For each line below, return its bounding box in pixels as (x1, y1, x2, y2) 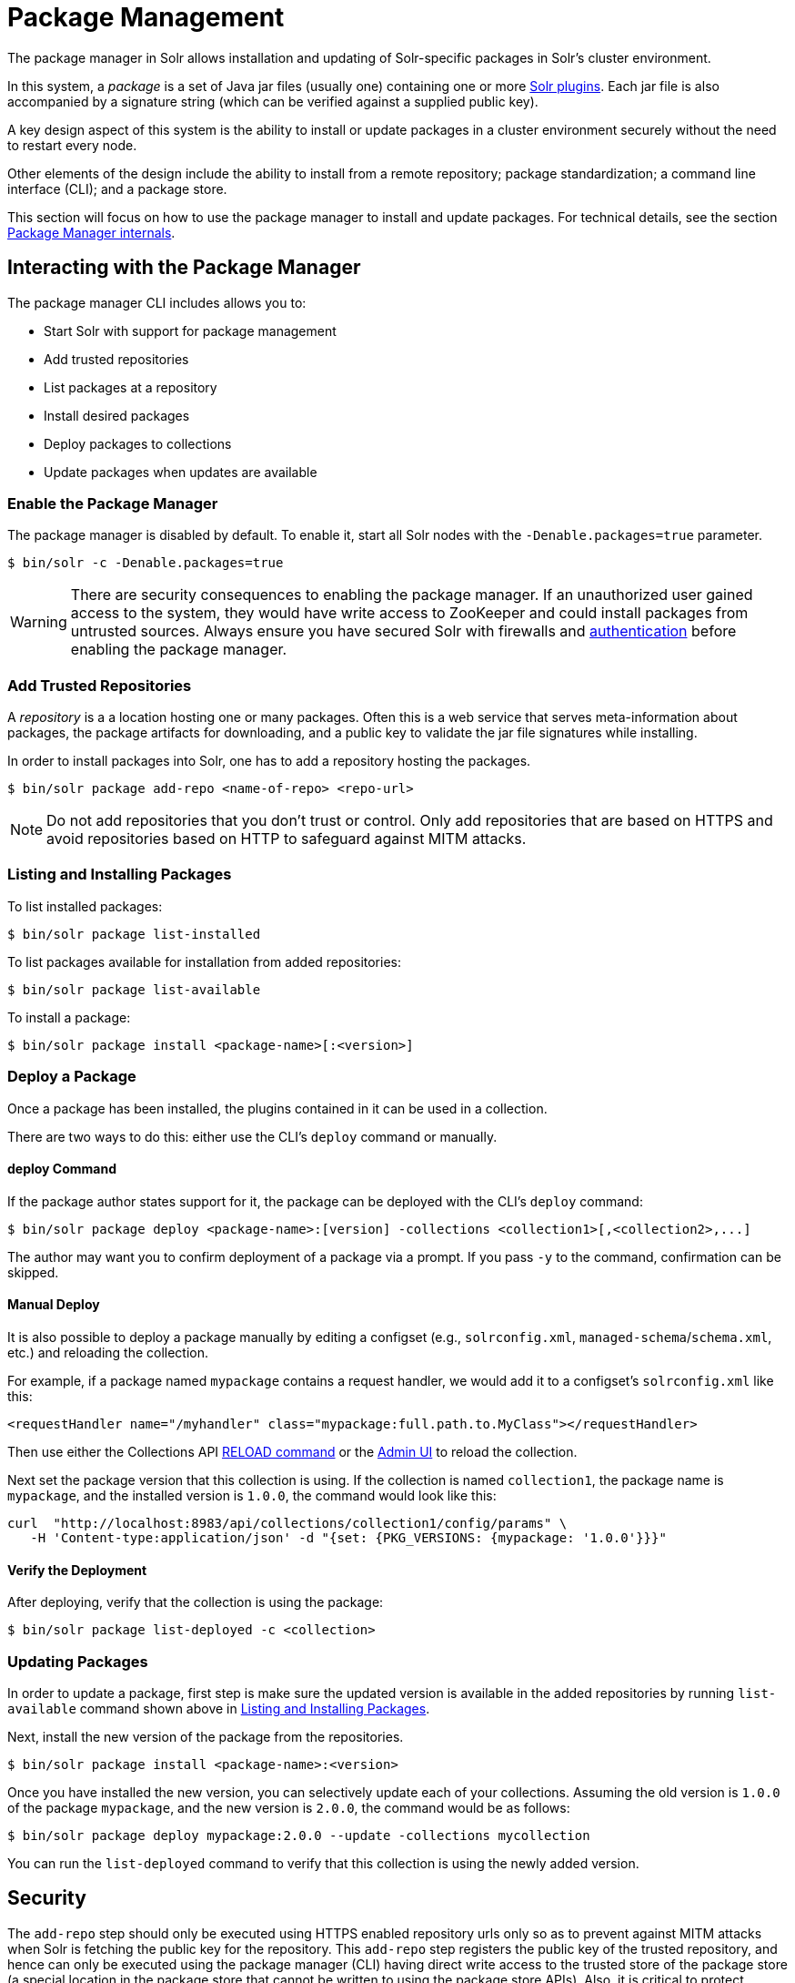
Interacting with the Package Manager (7, 256, 361, 280)
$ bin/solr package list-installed (7, 926, 261, 941)
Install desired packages (44, 407, 190, 423)
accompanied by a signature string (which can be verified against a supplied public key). (7, 93, 538, 109)
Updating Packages (7, 1652, 148, 1671)
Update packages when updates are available (44, 463, 317, 480)
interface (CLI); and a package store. (7, 180, 227, 197)
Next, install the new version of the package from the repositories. (7, 1729, 404, 1744)
